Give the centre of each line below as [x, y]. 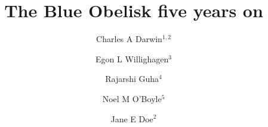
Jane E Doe [132, 118]
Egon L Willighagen [132, 58]
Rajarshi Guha [132, 79]
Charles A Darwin [129, 39]
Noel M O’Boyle [132, 98]
